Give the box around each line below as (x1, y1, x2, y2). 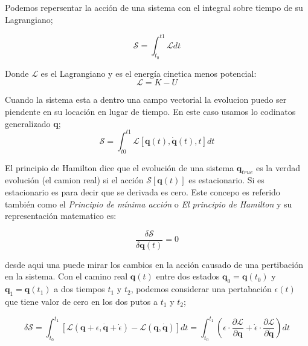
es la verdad (255, 161, 301, 174)
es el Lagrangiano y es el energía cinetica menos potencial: (40, 67, 257, 79)
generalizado (5, 117, 51, 129)
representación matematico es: (5, 209, 117, 222)
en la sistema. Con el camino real (5, 270, 128, 282)
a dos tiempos (54, 282, 105, 295)
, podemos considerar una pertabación (130, 282, 272, 295)
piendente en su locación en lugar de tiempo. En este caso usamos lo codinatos (5, 105, 296, 118)
